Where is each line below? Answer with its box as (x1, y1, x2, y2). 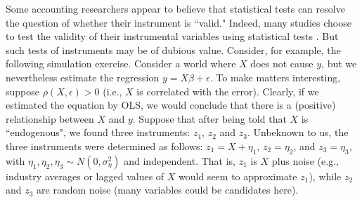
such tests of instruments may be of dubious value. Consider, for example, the (6, 42, 341, 57)
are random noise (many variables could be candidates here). (37, 182, 299, 197)
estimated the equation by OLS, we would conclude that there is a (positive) (6, 97, 336, 112)
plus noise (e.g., (271, 153, 339, 168)
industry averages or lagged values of (6, 168, 164, 183)
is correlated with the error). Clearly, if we (136, 83, 319, 98)
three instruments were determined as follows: (6, 138, 203, 153)
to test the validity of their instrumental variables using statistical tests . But (6, 29, 339, 43)
